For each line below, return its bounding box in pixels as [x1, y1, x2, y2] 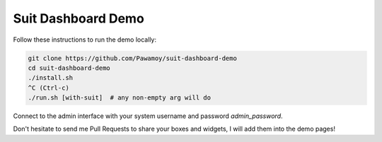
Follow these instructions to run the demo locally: [13, 35, 157, 44]
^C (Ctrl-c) [28, 83, 70, 92]
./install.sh [28, 74, 74, 82]
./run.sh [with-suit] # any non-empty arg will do [28, 94, 212, 102]
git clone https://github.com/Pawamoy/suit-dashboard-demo [28, 54, 237, 62]
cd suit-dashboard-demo [28, 64, 111, 72]
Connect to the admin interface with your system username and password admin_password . [13, 112, 283, 120]
